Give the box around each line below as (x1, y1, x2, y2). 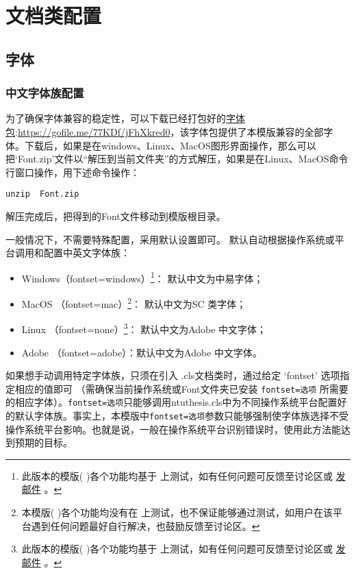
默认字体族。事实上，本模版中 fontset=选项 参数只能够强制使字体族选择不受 (14, 409, 349, 423)
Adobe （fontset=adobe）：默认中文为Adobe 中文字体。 (21, 345, 263, 359)
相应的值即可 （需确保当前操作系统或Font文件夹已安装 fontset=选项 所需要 (14, 381, 348, 395)
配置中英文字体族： (43, 245, 130, 260)
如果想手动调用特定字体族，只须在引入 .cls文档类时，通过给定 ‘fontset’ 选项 (5, 368, 340, 382)
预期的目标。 (14, 435, 73, 450)
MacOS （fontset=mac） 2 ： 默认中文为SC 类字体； (21, 295, 246, 310)
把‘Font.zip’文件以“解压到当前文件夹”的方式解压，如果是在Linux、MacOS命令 (5, 151, 348, 166)
